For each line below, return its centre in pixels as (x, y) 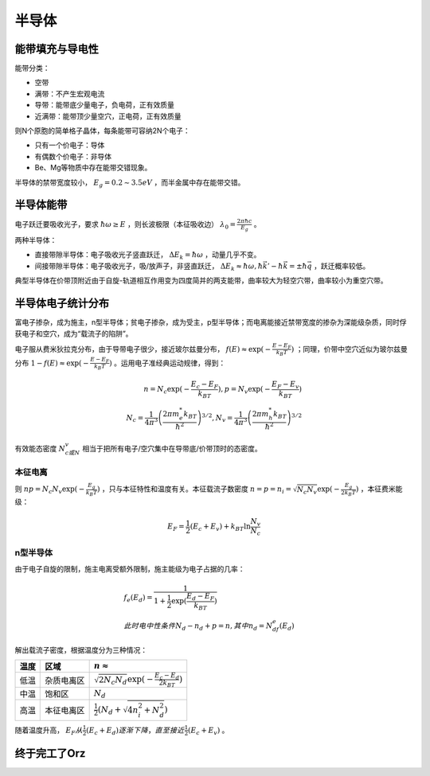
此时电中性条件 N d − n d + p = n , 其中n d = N (198, 626)
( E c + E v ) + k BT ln (220, 528)
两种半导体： (36, 240)
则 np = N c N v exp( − (50, 489)
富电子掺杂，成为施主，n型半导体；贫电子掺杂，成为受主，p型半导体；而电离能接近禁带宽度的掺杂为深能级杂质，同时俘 (211, 322)
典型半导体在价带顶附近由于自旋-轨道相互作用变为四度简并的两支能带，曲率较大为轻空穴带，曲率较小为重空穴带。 (201, 281)
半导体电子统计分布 (62, 304)
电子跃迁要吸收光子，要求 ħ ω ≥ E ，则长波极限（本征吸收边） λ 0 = (125, 225)
